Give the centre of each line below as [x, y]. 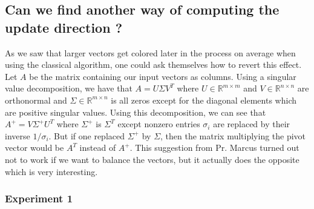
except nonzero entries [159, 124]
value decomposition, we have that [69, 88]
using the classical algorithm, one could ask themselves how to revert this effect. [153, 65]
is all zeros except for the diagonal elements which [204, 100]
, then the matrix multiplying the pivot [233, 135]
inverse [18, 135]
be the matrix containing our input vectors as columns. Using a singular [163, 76]
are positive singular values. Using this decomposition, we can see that [136, 112]
